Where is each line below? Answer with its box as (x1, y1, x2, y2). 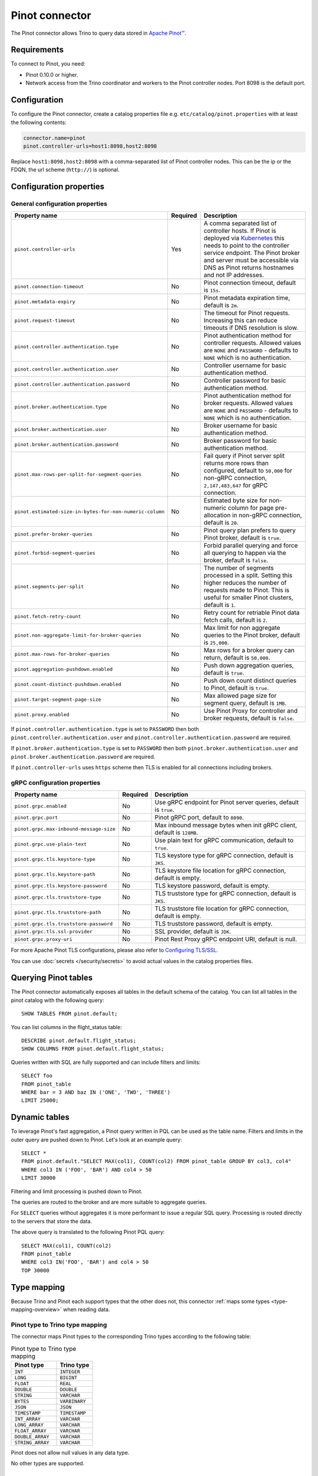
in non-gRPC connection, (231, 511, 302, 520)
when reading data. (62, 1306, 110, 1313)
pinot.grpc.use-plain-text (14, 841, 87, 847)
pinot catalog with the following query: (11, 997, 104, 1004)
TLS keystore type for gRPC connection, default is (154, 851, 294, 860)
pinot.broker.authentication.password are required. (11, 753, 155, 760)
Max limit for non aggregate (203, 623, 281, 632)
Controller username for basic (203, 361, 287, 370)
